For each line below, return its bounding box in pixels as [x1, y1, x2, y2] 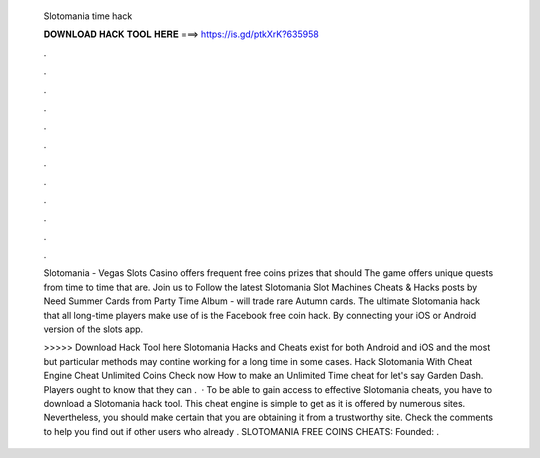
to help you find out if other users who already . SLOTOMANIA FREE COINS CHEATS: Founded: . [43, 425, 440, 437]
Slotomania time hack [43, 10, 133, 22]
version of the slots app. [43, 323, 144, 335]
